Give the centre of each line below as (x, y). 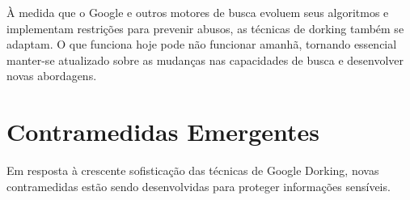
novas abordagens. (52, 76)
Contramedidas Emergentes (163, 132)
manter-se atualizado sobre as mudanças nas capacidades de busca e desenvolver (205, 60)
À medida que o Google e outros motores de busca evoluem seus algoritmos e (198, 12)
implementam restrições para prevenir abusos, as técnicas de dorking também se (205, 28)
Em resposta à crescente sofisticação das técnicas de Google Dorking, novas (193, 170)
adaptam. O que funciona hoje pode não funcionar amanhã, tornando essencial (202, 44)
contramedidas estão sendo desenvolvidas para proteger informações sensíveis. (199, 186)
